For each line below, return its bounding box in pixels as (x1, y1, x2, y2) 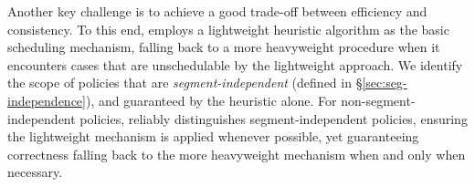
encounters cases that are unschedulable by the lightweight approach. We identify (7, 55, 463, 74)
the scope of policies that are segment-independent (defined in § (7, 73, 363, 92)
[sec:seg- (362, 73, 407, 92)
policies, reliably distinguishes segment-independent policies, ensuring (79, 109, 468, 128)
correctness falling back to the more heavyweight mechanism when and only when (7, 144, 466, 163)
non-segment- (341, 90, 416, 109)
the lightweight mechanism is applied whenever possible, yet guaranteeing (7, 127, 419, 146)
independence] (7, 90, 86, 109)
